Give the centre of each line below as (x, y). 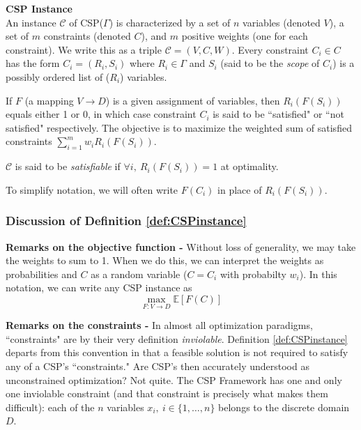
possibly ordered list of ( (58, 76)
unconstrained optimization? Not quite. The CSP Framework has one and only (174, 379)
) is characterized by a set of (170, 22)
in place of (240, 189)
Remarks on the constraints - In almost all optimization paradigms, (159, 325)
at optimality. (249, 166)
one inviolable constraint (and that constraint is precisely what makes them (167, 393)
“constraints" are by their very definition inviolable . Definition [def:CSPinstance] (177, 338)
